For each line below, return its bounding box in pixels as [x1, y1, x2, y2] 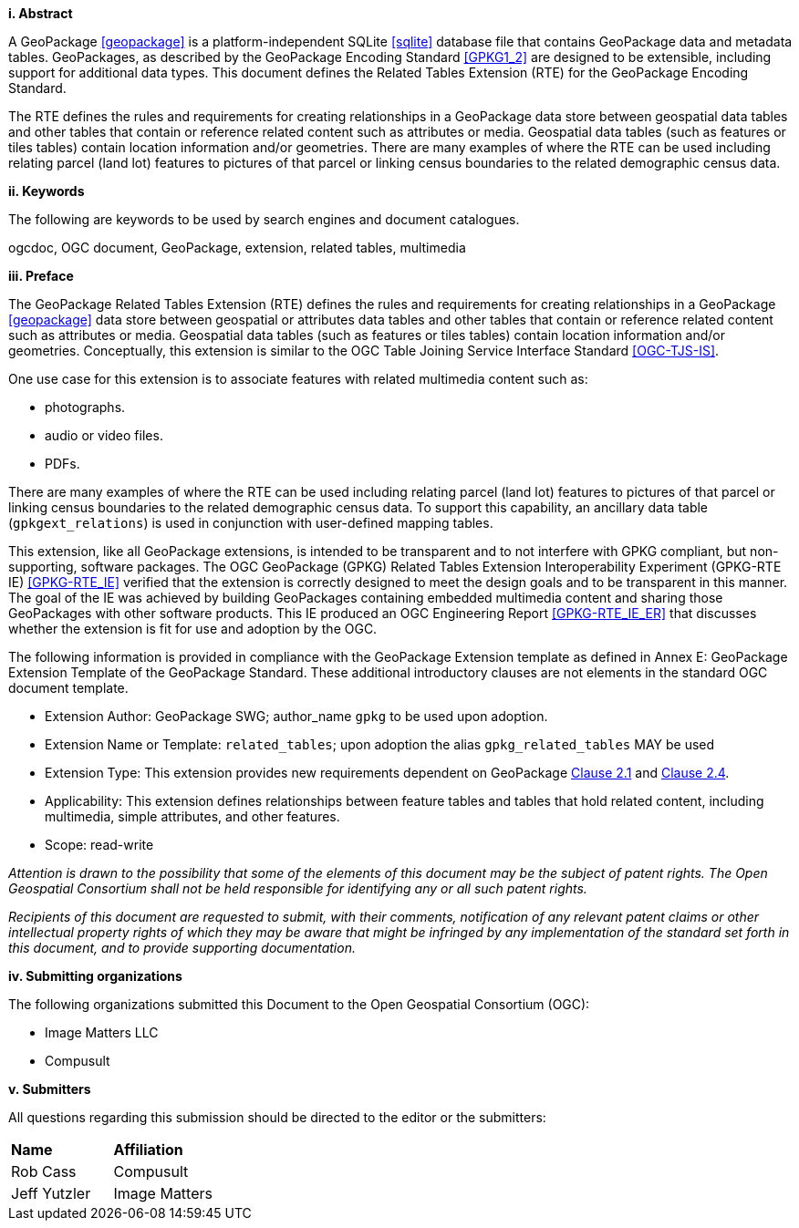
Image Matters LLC [45, 1025, 159, 1040]
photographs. [45, 399, 126, 415]
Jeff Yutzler [11, 1184, 91, 1202]
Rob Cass [11, 1162, 77, 1181]
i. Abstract [8, 5, 73, 21]
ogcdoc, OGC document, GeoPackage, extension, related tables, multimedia [8, 240, 466, 255]
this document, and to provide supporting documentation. [8, 940, 356, 955]
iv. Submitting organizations [8, 968, 182, 984]
